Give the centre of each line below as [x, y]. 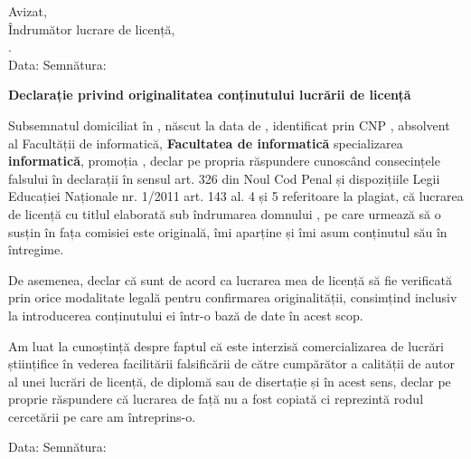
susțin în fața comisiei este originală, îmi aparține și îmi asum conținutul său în [228, 231]
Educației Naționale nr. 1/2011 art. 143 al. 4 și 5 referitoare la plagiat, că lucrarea [236, 196]
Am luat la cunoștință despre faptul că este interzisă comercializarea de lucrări [226, 345]
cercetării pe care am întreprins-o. [102, 416]
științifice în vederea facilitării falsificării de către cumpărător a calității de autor [231, 363]
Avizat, [28, 11]
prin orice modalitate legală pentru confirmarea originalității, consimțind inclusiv [233, 297]
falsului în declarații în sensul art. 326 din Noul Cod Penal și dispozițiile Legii [224, 178]
